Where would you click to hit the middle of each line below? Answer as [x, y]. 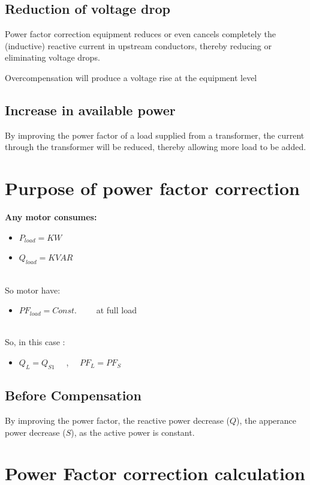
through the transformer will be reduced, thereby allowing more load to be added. [156, 147]
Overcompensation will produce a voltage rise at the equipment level [131, 77]
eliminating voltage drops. [52, 57]
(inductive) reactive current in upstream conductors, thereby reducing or [138, 45]
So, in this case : [35, 342]
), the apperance [267, 420]
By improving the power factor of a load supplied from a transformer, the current [155, 135]
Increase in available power [90, 110]
